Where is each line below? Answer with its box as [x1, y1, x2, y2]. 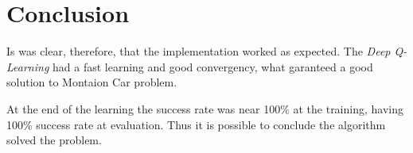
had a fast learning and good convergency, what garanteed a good [52, 58, 373, 75]
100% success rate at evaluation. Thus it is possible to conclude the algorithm [6, 116, 386, 132]
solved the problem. [6, 132, 102, 148]
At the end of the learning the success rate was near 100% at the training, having [6, 100, 403, 117]
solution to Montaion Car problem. [6, 74, 177, 90]
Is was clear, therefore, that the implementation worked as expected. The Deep [6, 43, 391, 59]
